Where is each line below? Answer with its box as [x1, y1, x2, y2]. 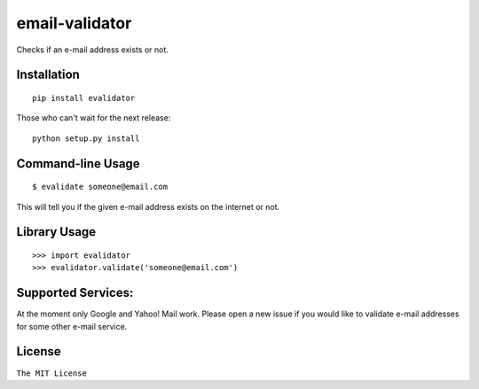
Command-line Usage [16, 156, 141, 171]
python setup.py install [32, 133, 140, 144]
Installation [16, 67, 80, 82]
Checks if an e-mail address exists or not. [16, 44, 169, 55]
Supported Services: [16, 285, 134, 300]
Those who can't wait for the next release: [16, 113, 171, 123]
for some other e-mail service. [16, 321, 128, 331]
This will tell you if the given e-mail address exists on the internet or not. [16, 201, 280, 212]
